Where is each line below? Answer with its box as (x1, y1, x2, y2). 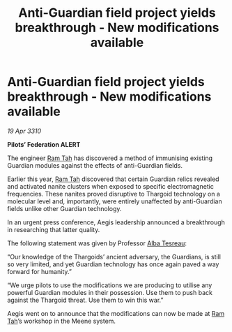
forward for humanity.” (7, 267, 72, 275)
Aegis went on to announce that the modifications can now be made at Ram (7, 309, 225, 317)
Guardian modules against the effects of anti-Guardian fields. (7, 161, 183, 169)
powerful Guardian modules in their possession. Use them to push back (7, 288, 212, 296)
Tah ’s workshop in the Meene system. (7, 317, 116, 325)
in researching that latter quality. (7, 225, 100, 233)
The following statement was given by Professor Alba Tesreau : (7, 239, 187, 247)
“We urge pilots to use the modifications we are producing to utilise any (7, 281, 212, 289)
